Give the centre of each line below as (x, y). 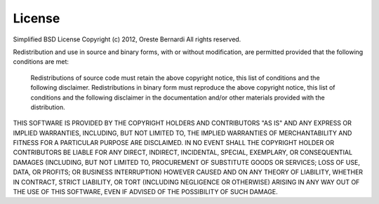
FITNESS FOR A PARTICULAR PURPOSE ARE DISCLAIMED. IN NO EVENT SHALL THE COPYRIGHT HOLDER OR (174, 143)
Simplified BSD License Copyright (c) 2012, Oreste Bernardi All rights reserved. (127, 39)
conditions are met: (41, 62)
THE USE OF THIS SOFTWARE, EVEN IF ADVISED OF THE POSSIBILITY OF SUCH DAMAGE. (146, 192)
